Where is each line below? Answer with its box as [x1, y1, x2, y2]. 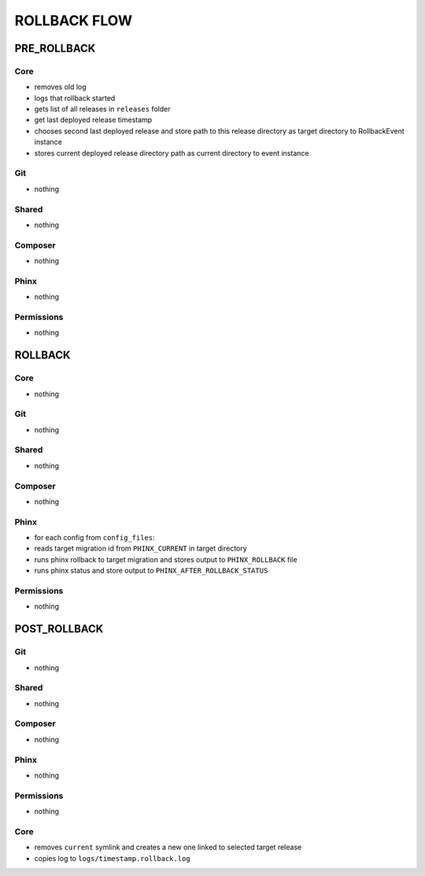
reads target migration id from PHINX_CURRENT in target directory [34, 543, 247, 554]
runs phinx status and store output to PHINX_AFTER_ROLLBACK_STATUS [34, 566, 268, 576]
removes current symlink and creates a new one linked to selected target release [34, 842, 302, 852]
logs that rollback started [34, 93, 116, 102]
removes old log [34, 83, 87, 92]
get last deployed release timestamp [34, 115, 153, 125]
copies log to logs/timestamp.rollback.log [34, 853, 190, 863]
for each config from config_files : [34, 533, 155, 543]
